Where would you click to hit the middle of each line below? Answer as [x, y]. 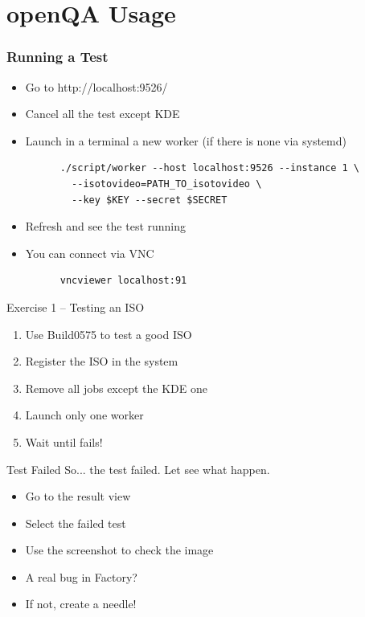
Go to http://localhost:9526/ [96, 86]
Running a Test [57, 57]
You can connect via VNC [90, 253]
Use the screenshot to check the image [119, 550]
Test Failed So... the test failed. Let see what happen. [138, 469]
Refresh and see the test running [106, 226]
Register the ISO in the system [102, 361]
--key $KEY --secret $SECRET [150, 200]
